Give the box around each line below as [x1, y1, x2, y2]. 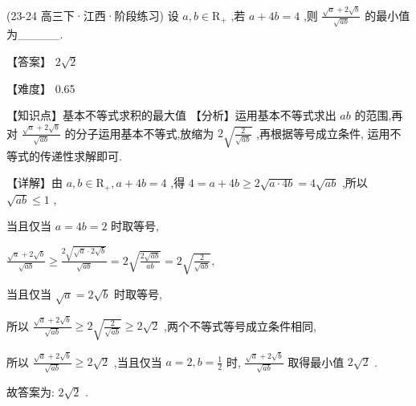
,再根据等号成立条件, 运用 [256, 124, 390, 141]
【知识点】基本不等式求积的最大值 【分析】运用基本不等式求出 [6, 107, 336, 124]
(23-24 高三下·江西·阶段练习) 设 [6, 6, 179, 23]
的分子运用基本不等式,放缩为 [64, 124, 214, 141]
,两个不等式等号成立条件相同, [163, 317, 316, 334]
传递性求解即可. [39, 147, 122, 164]
